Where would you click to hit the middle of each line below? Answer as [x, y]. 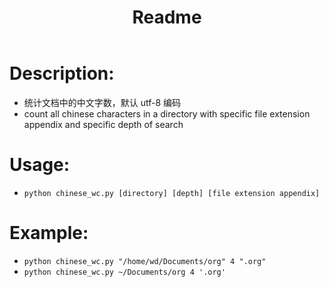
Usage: [40, 165]
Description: [62, 73]
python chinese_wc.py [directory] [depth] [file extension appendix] [172, 193]
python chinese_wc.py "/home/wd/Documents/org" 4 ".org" [145, 261]
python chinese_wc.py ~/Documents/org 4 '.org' [124, 272]
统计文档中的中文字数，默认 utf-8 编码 [102, 102]
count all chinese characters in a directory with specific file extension [167, 113]
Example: [49, 233]
